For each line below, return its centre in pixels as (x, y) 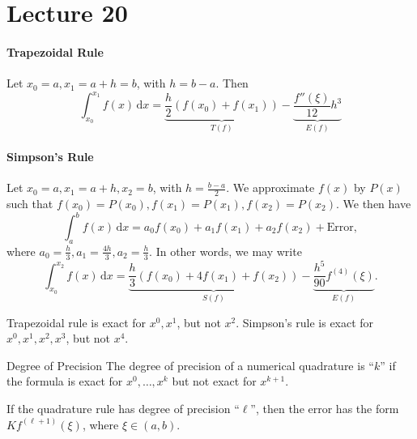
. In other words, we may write (226, 251)
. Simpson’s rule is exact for (305, 322)
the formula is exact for (65, 381)
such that (30, 203)
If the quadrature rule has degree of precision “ (123, 409)
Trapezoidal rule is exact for (77, 322)
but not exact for (214, 381)
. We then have (374, 203)
